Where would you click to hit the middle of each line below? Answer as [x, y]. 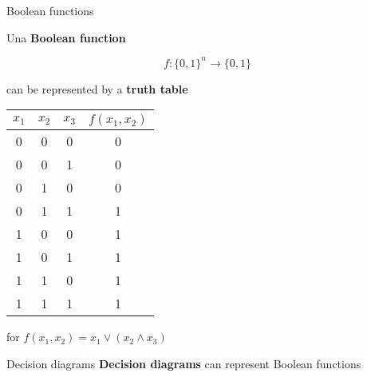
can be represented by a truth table [97, 88]
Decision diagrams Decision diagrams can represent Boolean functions [184, 363]
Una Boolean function [66, 37]
